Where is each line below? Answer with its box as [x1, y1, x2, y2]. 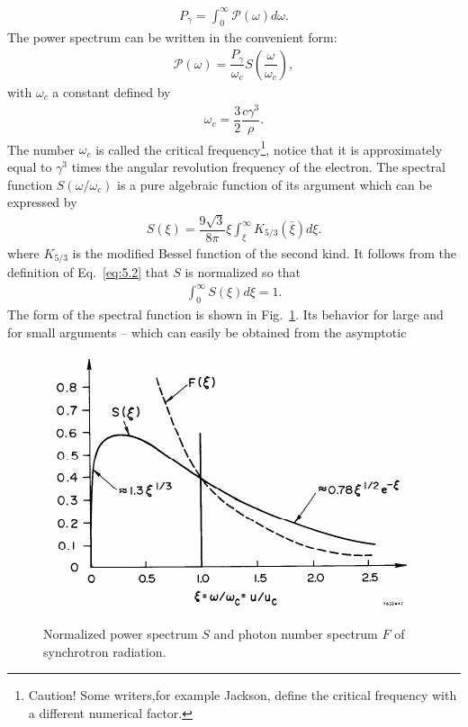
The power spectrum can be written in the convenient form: [7, 28, 337, 47]
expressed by [7, 193, 77, 211]
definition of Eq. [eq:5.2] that [7, 263, 169, 282]
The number [7, 139, 76, 158]
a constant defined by [52, 82, 171, 101]
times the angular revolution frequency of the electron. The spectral [71, 157, 445, 175]
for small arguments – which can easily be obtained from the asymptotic [7, 322, 407, 341]
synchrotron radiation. [43, 642, 166, 660]
